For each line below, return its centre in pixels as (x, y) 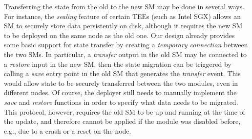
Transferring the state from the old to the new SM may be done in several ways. (124, 6)
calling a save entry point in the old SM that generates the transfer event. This (122, 73)
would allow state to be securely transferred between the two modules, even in (121, 83)
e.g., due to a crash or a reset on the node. (68, 130)
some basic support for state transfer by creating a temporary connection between (126, 45)
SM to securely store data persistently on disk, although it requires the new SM (123, 26)
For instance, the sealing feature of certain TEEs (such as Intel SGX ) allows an (122, 16)
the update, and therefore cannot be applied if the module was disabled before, (122, 121)
